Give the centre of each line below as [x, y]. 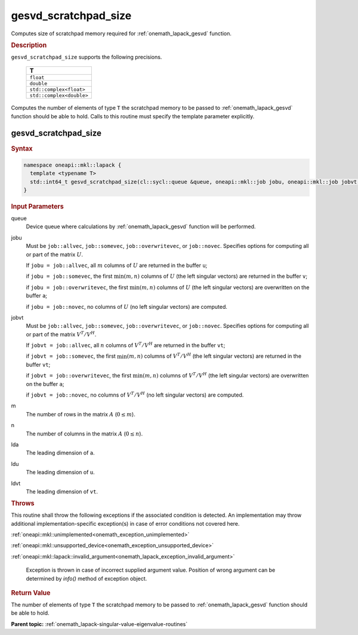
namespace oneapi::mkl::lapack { [72, 165]
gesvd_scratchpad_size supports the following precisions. [87, 57]
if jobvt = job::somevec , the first [71, 356]
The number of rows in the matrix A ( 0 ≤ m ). [81, 414]
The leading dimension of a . [60, 453]
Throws [23, 504]
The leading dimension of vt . [62, 491]
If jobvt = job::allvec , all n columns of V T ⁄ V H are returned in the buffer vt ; [126, 345]
